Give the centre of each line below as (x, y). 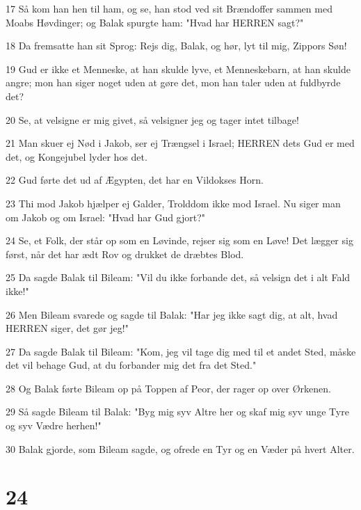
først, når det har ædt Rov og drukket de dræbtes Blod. (125, 254)
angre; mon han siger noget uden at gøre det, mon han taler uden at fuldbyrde (173, 82)
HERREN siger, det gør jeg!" (67, 328)
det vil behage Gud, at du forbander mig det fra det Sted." (131, 365)
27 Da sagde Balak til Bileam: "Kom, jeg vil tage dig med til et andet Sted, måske (181, 351)
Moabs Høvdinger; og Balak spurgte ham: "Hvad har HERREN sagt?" (155, 22)
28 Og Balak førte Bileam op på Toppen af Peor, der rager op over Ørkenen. (168, 388)
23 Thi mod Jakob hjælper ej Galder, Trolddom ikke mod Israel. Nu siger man (173, 203)
